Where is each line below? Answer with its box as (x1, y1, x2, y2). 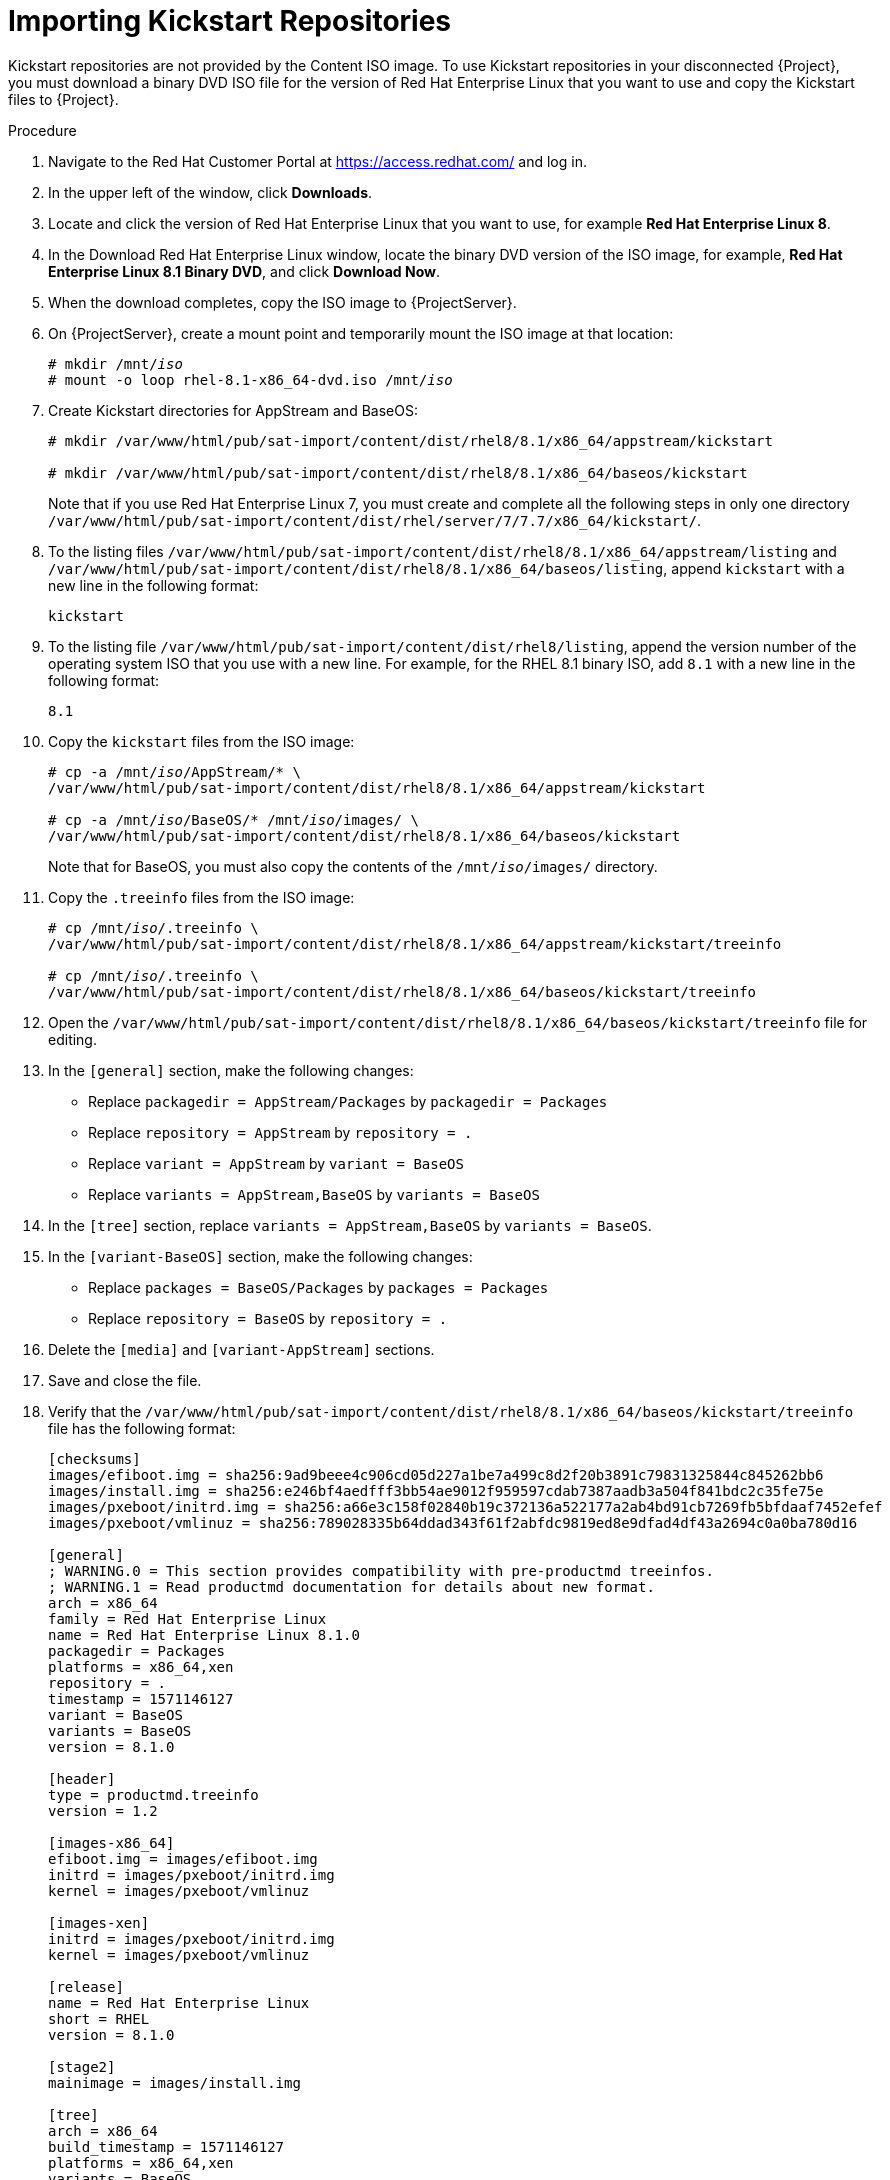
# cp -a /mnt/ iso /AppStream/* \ (48, 763, 301, 780)
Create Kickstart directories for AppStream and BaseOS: (48, 401, 418, 419)
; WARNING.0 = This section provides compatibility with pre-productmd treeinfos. (48, 1562, 714, 1579)
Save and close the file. (48, 1371, 202, 1389)
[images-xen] (48, 1914, 150, 1931)
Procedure (8, 121, 77, 139)
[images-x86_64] (48, 1834, 175, 1851)
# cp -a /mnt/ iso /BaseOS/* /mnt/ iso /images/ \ (48, 811, 419, 828)
